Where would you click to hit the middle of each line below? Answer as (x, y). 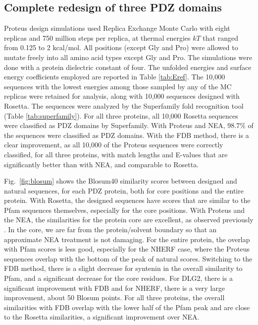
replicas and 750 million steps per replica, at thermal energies (97, 37)
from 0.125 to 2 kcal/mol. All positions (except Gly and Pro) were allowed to (121, 47)
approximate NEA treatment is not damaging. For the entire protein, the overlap (127, 239)
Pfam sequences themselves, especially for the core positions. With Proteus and (125, 210)
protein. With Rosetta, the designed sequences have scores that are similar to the (127, 200)
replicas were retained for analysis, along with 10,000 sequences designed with (122, 96)
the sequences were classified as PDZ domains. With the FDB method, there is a (127, 135)
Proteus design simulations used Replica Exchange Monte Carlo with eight (117, 28)
